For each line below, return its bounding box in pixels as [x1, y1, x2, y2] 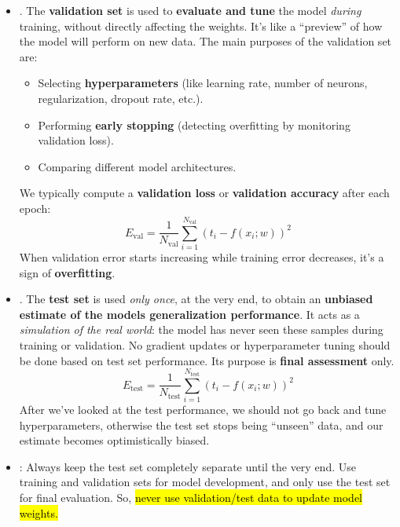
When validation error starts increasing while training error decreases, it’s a [19, 249, 384, 265]
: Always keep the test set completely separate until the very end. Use [19, 458, 356, 474]
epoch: [19, 199, 51, 216]
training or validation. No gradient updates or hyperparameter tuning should [19, 337, 391, 353]
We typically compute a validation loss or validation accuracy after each [19, 185, 390, 201]
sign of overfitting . [19, 264, 116, 280]
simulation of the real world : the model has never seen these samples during [19, 321, 383, 338]
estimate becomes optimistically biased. [19, 432, 210, 448]
